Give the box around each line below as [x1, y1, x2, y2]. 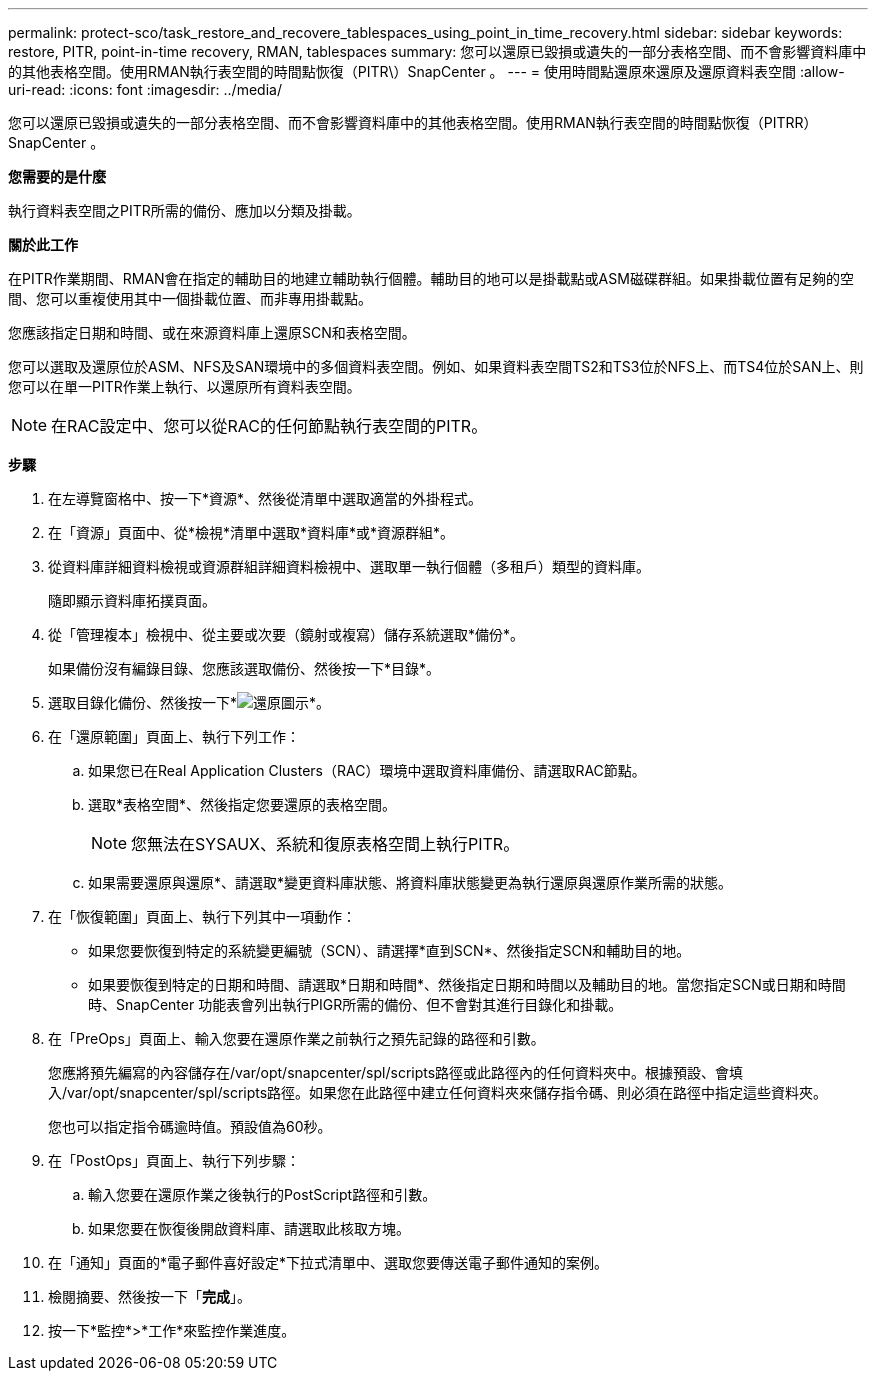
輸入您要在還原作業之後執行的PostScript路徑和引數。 [88, 1186, 437, 1203]
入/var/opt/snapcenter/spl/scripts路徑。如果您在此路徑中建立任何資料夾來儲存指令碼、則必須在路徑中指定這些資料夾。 [48, 1084, 828, 1101]
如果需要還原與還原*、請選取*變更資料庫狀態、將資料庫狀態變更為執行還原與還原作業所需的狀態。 [88, 874, 733, 891]
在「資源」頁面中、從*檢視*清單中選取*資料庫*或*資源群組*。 [48, 524, 455, 541]
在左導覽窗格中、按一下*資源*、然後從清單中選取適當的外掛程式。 [48, 490, 483, 507]
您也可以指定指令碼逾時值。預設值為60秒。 [48, 1118, 332, 1135]
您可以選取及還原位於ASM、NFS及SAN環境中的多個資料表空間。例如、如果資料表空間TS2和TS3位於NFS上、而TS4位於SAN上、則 [8, 358, 864, 375]
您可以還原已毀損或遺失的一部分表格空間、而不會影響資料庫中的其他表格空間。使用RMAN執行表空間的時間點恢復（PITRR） [8, 114, 818, 131]
